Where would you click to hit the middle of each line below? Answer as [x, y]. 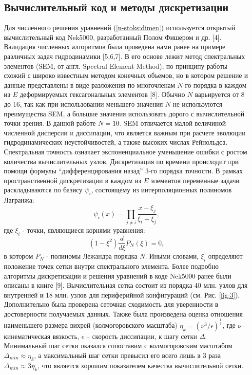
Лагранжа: [19, 200]
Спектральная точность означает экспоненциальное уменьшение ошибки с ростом [126, 151]
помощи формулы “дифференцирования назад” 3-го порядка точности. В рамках [123, 171]
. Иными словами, [172, 256]
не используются [197, 103]
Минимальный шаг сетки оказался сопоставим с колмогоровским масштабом [118, 346]
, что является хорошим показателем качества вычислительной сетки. [140, 365]
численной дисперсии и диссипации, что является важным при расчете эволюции [125, 132]
